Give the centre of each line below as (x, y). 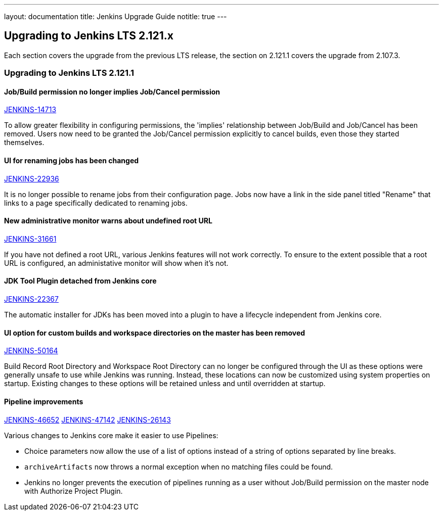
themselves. (24, 143)
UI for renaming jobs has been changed (72, 161)
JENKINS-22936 (32, 178)
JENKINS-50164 (31, 351)
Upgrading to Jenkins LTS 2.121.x (89, 36)
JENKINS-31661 (30, 239)
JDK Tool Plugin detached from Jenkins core (80, 281)
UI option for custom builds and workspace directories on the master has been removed (155, 333)
